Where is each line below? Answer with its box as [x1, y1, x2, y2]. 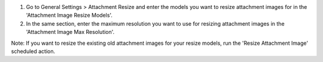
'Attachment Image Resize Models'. [26, 12, 113, 19]
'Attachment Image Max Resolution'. [26, 29, 115, 36]
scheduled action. [11, 48, 56, 55]
